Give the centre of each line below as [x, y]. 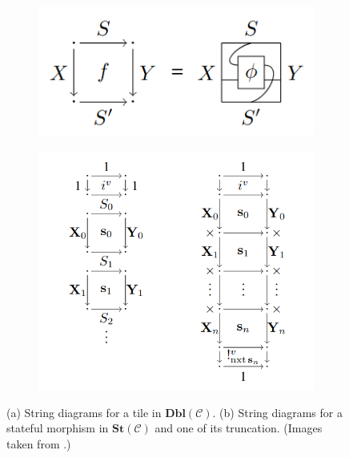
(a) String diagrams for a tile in [84, 412]
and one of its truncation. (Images [239, 428]
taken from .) [39, 443]
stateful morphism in [58, 428]
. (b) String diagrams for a [277, 412]
